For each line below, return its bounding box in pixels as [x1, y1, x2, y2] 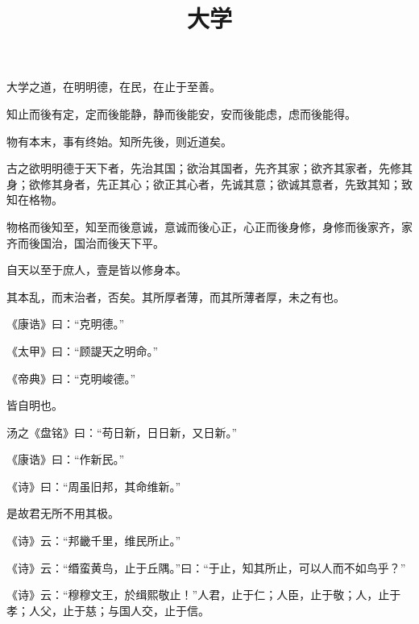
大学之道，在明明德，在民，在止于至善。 [6, 78, 221, 95]
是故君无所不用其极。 [6, 505, 119, 522]
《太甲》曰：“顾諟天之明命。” [6, 342, 159, 359]
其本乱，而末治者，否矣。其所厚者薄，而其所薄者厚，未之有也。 [6, 288, 345, 305]
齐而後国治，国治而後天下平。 [6, 234, 164, 251]
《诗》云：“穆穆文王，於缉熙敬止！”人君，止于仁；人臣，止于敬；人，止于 [6, 586, 401, 603]
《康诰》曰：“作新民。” [6, 451, 125, 468]
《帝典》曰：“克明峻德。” [6, 369, 136, 386]
